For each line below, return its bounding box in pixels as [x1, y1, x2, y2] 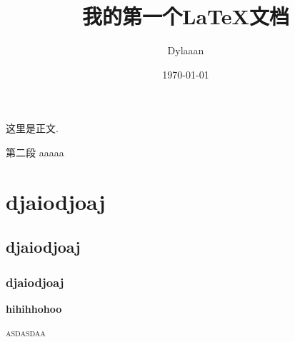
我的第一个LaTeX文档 [82, 1, 289, 31]
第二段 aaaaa [6, 144, 64, 159]
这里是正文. [6, 121, 59, 136]
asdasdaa [6, 325, 46, 340]
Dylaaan [167, 43, 204, 58]
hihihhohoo [6, 301, 62, 316]
